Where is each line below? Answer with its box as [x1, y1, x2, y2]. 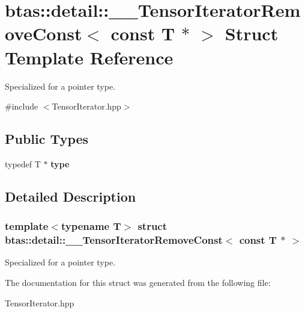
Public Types [5, 129, 89, 148]
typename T [61, 218, 121, 234]
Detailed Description [5, 187, 136, 205]
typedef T [5, 157, 41, 170]
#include [5, 100, 38, 113]
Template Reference [5, 45, 174, 69]
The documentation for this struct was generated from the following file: [5, 276, 271, 288]
